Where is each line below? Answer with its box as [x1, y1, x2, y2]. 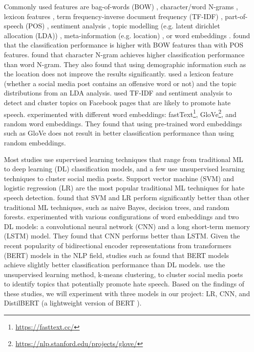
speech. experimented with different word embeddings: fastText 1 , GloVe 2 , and [4, 107, 237, 119]
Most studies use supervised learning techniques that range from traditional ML [4, 154, 243, 164]
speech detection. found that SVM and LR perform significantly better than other [4, 192, 250, 202]
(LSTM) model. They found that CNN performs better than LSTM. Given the [4, 231, 240, 241]
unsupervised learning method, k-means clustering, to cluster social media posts [4, 269, 243, 279]
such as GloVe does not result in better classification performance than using [4, 128, 234, 138]
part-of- [225, 11, 248, 21]
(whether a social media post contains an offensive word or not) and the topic [4, 78, 237, 88]
